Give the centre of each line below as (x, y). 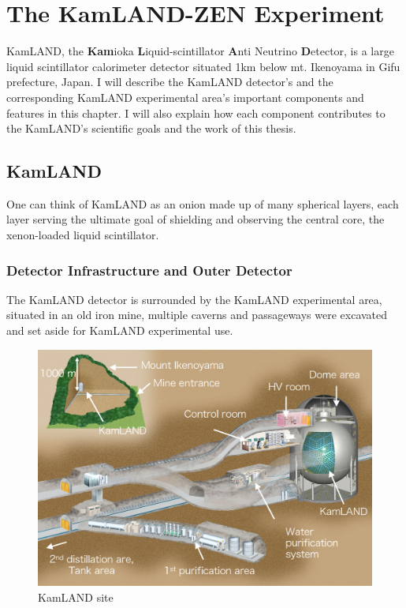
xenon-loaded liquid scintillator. (83, 235)
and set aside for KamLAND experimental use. (120, 330)
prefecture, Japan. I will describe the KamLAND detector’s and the (170, 82)
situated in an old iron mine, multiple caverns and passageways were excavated (197, 315)
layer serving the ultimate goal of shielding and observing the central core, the (196, 219)
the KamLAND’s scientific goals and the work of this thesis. (151, 128)
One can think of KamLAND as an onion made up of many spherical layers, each (203, 203)
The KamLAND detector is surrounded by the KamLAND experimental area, (194, 299)
